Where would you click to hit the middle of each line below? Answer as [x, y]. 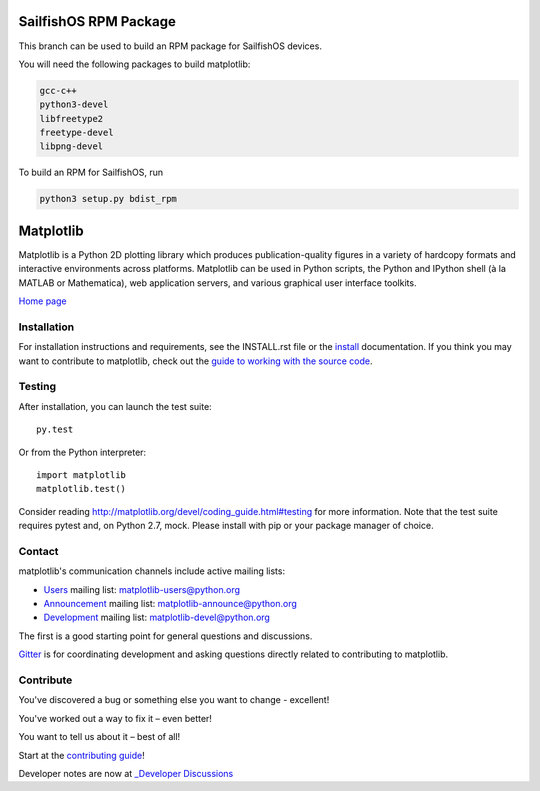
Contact [38, 551]
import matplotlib [81, 474]
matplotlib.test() [81, 489]
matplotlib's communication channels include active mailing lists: [151, 571]
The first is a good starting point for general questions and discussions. [165, 636]
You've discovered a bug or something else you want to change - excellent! [174, 700]
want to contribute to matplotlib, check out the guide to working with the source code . [195, 361]
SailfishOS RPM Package [97, 21]
